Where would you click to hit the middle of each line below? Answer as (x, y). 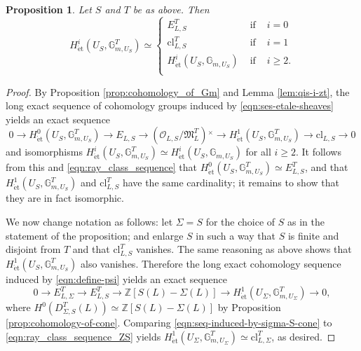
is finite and (313, 235)
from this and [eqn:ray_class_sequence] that (102, 167)
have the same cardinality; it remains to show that (231, 183)
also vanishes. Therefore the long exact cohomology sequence (211, 263)
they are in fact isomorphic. (65, 198)
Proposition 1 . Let (49, 9)
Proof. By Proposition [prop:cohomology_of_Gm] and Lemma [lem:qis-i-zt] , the (178, 91)
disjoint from (33, 249)
